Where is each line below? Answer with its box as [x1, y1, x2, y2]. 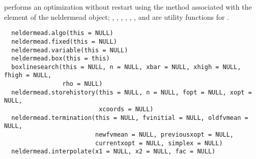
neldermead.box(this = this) [11, 55, 110, 62]
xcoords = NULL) [99, 106, 154, 113]
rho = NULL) [62, 80, 103, 88]
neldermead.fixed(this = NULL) [11, 38, 117, 45]
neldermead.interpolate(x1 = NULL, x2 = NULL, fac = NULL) [11, 148, 216, 155]
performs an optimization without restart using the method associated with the [4, 2, 252, 12]
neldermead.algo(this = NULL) [11, 29, 113, 37]
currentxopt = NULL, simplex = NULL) [95, 139, 223, 147]
